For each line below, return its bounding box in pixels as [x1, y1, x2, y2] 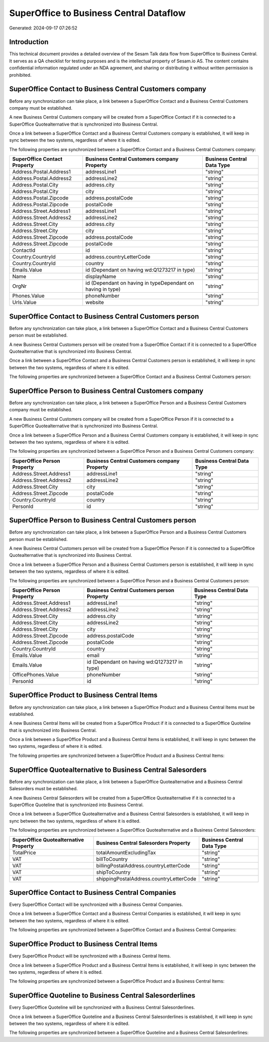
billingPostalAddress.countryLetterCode [96, 862, 190, 869]
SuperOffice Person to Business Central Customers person [9, 516, 196, 524]
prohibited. [9, 72, 32, 78]
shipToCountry [96, 868, 131, 875]
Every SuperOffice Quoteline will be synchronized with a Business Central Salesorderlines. [9, 1005, 195, 1011]
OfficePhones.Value [12, 671, 59, 678]
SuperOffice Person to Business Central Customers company [9, 386, 204, 395]
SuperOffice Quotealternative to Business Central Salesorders [9, 765, 207, 774]
